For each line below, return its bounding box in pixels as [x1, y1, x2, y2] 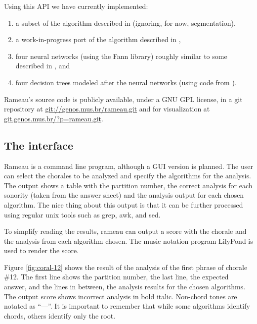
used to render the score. [4, 245, 79, 256]
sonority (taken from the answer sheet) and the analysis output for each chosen [4, 190, 244, 200]
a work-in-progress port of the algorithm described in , [15, 34, 181, 45]
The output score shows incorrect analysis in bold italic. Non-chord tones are [4, 291, 237, 301]
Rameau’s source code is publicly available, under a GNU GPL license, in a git [4, 94, 243, 104]
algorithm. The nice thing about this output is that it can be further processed [4, 199, 243, 210]
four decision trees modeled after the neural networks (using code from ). [15, 77, 237, 87]
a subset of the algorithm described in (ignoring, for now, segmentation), [15, 17, 236, 28]
